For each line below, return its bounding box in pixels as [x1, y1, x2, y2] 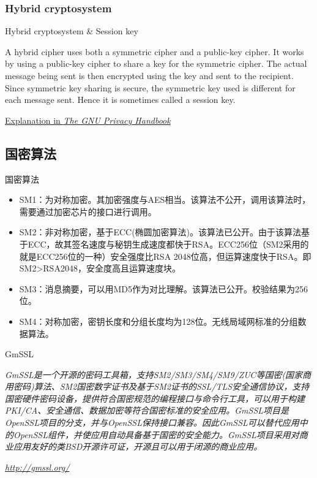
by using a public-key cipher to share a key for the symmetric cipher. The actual [5, 57, 307, 70]
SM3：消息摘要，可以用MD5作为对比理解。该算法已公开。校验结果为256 [19, 282, 308, 295]
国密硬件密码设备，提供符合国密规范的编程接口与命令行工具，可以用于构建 [5, 392, 305, 404]
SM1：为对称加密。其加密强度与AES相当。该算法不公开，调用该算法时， [19, 193, 311, 206]
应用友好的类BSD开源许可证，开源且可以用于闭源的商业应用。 [13, 440, 263, 453]
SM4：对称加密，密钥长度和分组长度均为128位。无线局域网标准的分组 [19, 314, 298, 327]
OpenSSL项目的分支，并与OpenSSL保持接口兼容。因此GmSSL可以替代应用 [5, 416, 299, 429]
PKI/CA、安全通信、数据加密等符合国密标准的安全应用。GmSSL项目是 [5, 404, 289, 417]
